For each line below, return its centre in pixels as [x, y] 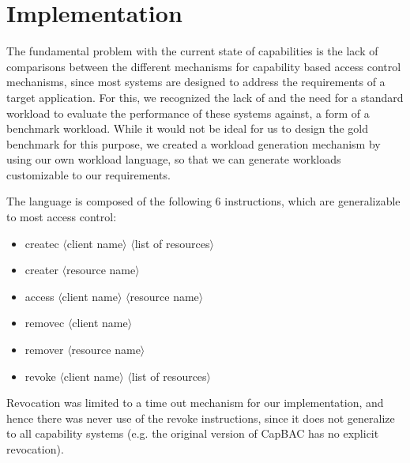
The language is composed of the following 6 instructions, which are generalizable [203, 201]
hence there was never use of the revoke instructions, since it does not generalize [201, 418]
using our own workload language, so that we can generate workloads [174, 159]
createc [42, 243]
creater [41, 270]
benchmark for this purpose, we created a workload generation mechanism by [194, 143]
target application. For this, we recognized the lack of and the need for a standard [205, 97]
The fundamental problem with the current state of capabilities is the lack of [192, 51]
